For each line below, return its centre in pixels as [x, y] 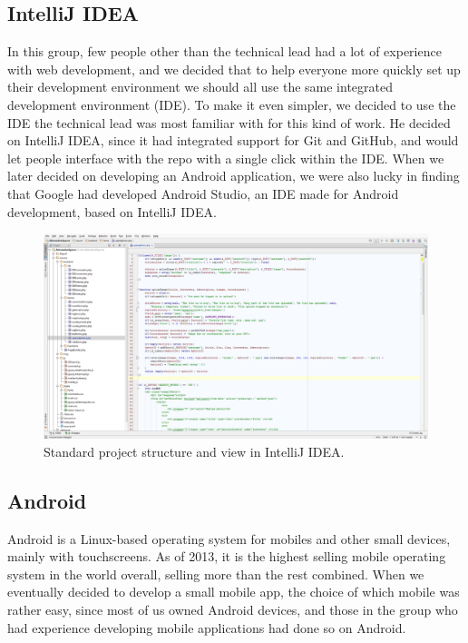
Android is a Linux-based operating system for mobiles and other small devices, [229, 538]
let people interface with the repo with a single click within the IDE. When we [226, 158]
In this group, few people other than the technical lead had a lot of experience [224, 51]
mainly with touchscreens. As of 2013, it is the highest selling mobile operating [227, 556]
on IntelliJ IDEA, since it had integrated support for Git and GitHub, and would [233, 140]
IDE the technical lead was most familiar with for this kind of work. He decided [229, 122]
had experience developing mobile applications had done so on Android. [207, 627]
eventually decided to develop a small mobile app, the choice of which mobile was [234, 592]
